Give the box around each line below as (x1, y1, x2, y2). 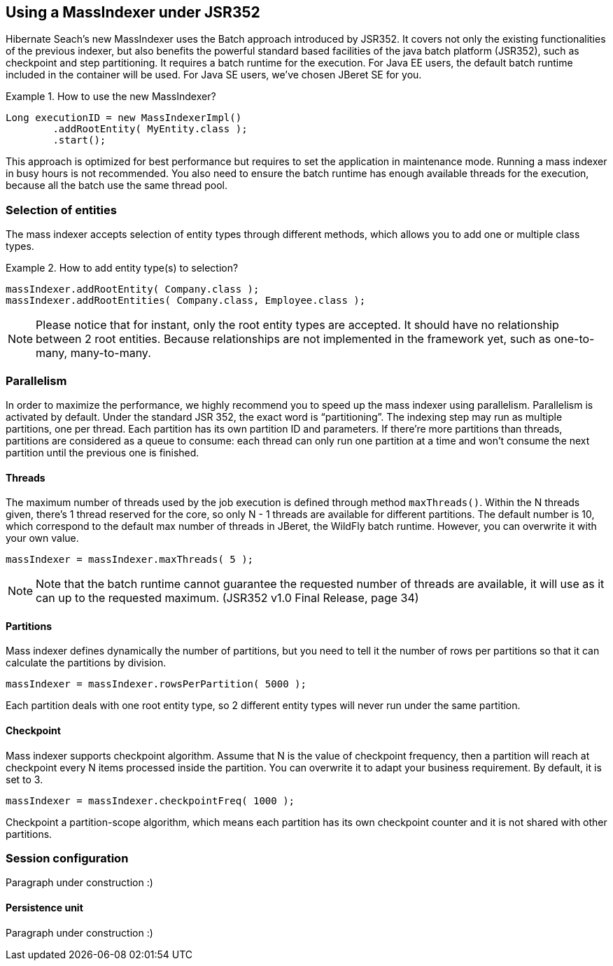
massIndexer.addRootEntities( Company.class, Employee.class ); (6, 295, 366, 307)
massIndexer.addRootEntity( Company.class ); (6, 283, 260, 295)
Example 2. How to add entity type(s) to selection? (6, 262, 239, 274)
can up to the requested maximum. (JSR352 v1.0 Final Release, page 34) (36, 591, 419, 605)
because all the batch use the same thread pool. (6, 179, 227, 192)
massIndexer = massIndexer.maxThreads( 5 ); (6, 554, 254, 566)
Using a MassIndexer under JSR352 (6, 3, 260, 21)
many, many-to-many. (36, 346, 151, 360)
